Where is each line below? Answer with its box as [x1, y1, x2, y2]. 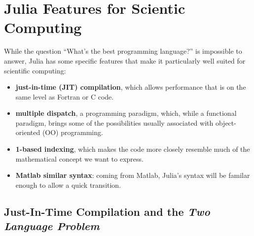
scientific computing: [4, 65, 66, 75]
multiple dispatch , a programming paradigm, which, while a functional [15, 108, 237, 118]
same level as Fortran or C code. [15, 91, 114, 101]
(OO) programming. [42, 127, 103, 137]
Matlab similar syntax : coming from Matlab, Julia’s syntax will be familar [15, 170, 250, 180]
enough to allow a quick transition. [15, 179, 121, 190]
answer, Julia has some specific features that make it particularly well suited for [4, 55, 246, 66]
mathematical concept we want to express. [15, 153, 144, 164]
